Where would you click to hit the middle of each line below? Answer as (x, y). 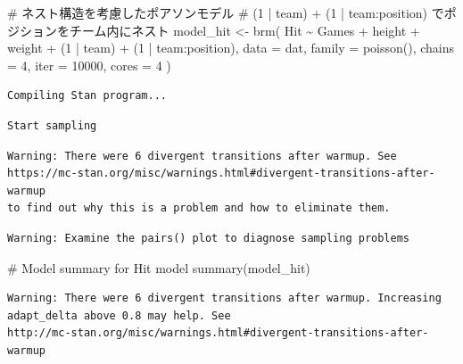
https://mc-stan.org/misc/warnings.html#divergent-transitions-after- (221, 174)
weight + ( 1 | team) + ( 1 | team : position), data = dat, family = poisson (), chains (231, 48)
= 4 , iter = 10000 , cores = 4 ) (89, 65)
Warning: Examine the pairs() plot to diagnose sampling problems (209, 238)
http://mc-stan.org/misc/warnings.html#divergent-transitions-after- (218, 333)
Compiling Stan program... (87, 96)
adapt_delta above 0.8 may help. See (119, 315)
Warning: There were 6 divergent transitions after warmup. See (202, 156)
